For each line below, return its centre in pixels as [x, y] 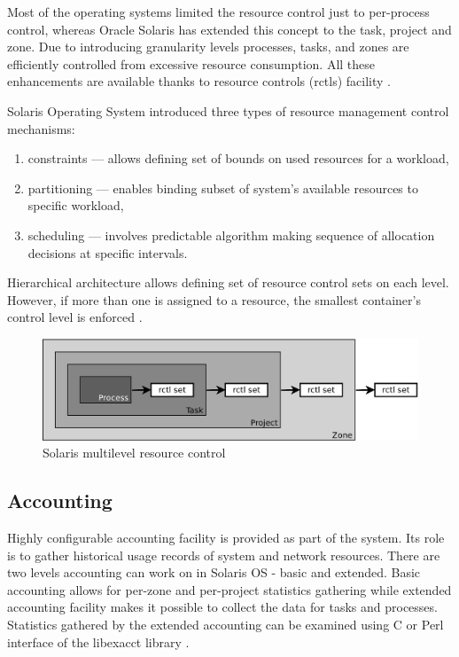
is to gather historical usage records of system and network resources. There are [224, 555]
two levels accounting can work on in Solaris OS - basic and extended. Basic [214, 572]
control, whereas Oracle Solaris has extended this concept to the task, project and [229, 29]
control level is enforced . [75, 317]
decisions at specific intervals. [108, 252]
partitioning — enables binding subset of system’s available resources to [223, 188]
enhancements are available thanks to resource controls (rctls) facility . [199, 81]
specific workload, [76, 205]
